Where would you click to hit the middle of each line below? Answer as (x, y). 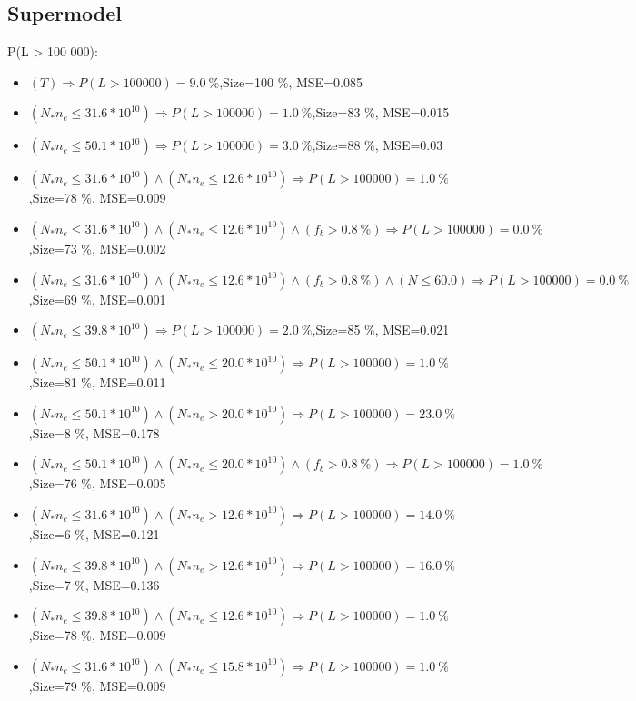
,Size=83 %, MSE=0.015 (381, 112)
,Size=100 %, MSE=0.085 (291, 81)
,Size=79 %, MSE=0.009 (97, 685)
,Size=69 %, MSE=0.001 (97, 299)
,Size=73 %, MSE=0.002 (97, 248)
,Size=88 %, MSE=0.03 (378, 145)
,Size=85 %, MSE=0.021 (381, 330)
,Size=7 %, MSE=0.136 (94, 584)
